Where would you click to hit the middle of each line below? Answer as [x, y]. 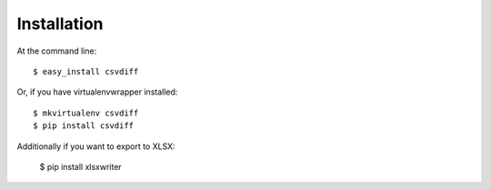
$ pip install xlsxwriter [80, 166]
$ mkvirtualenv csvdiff [86, 113]
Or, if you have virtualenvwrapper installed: [97, 92]
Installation [60, 24]
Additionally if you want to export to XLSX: [96, 146]
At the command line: [57, 51]
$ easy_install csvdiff [86, 71]
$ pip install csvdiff [84, 126]
